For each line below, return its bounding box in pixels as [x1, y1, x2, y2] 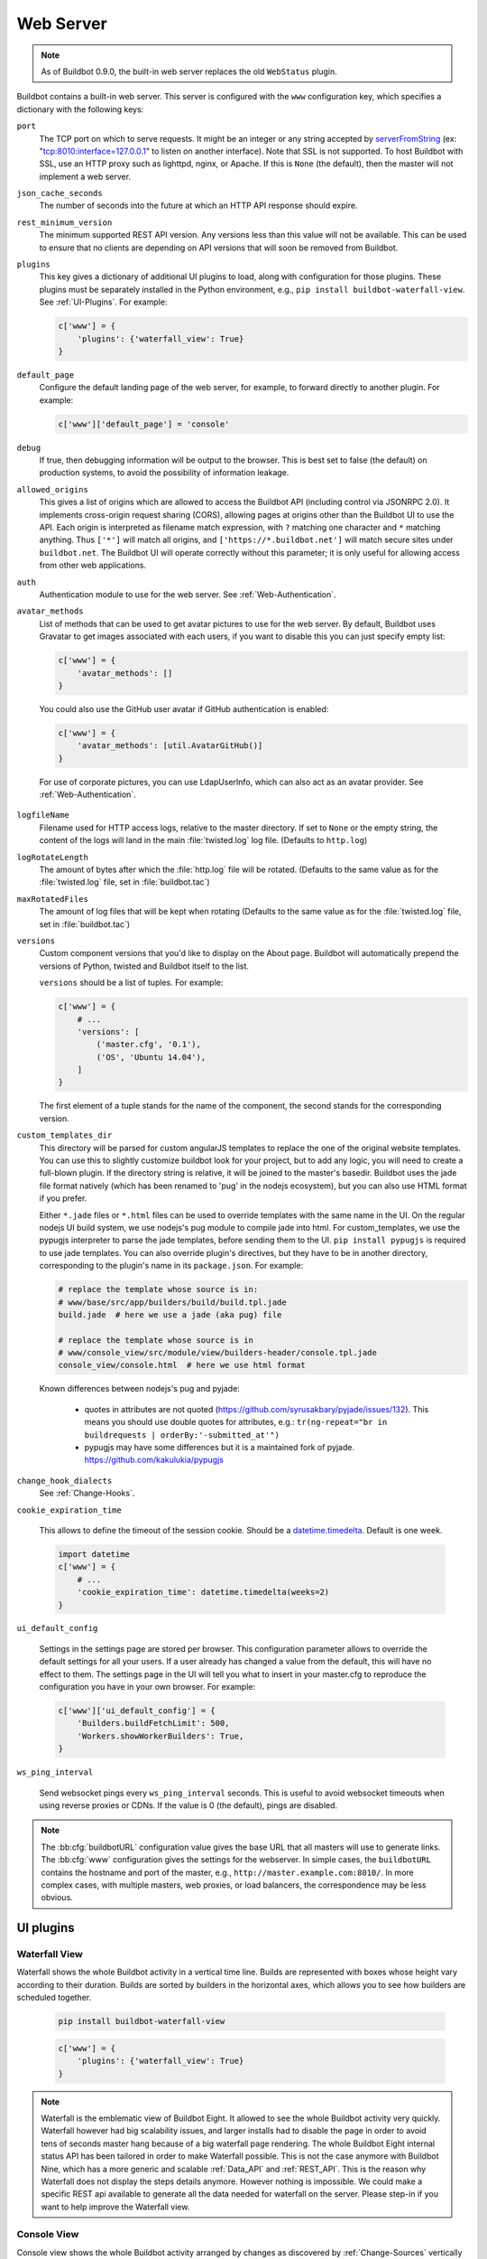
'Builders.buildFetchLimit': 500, [77, 1718, 230, 1729]
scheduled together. [16, 1992, 92, 2003]
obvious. [41, 1892, 74, 1903]
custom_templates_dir [16, 1130, 113, 1140]
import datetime [58, 1549, 131, 1559]
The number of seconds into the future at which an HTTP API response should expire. [39, 200, 358, 211]
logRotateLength [16, 852, 89, 862]
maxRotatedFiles [16, 894, 89, 904]
